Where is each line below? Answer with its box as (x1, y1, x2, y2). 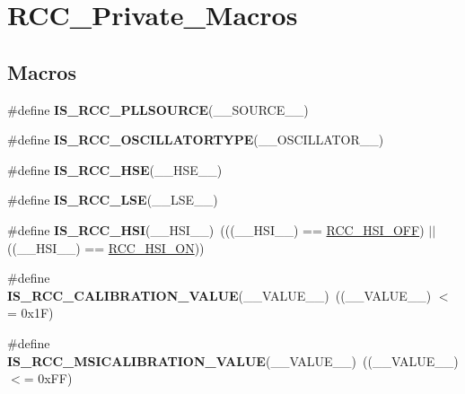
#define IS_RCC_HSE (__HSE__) (7, 160, 223, 179)
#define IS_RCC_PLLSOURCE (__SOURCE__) (7, 100, 309, 118)
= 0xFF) (23, 369, 73, 388)
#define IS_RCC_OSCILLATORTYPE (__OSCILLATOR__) (7, 130, 384, 149)
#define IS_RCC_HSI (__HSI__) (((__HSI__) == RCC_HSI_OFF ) (7, 220, 425, 239)
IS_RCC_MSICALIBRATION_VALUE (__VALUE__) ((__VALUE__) (7, 351, 459, 370)
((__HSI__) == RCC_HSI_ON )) (7, 238, 205, 257)
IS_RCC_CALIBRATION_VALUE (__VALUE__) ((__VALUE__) (7, 285, 432, 304)
